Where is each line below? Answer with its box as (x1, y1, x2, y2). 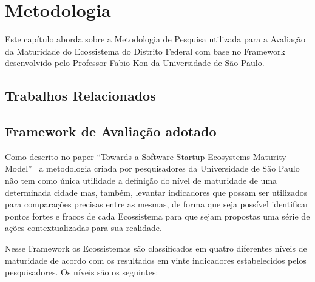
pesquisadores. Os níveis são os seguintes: (5, 266, 158, 278)
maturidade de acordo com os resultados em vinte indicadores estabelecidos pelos (5, 253, 307, 266)
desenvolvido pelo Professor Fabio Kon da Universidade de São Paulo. (5, 56, 265, 69)
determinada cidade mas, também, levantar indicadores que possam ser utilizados (5, 186, 308, 198)
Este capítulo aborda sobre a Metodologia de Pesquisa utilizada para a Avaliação (5, 33, 306, 45)
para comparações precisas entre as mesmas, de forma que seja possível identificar (5, 198, 309, 210)
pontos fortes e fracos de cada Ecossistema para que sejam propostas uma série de (5, 209, 310, 222)
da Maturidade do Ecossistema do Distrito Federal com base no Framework (5, 44, 285, 57)
